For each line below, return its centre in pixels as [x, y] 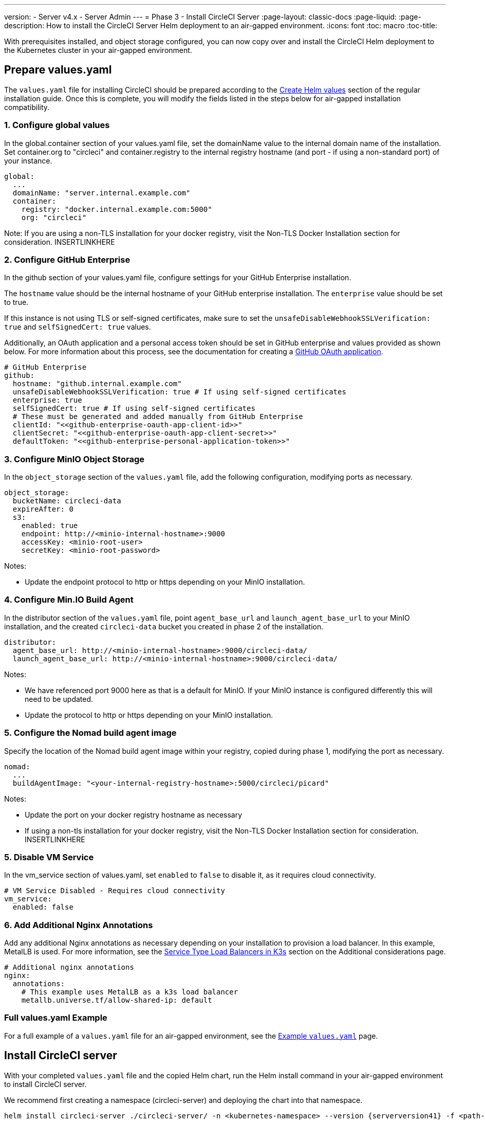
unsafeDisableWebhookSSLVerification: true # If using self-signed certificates [179, 392]
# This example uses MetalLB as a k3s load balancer [130, 992]
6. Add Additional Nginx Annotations [79, 925]
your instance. [28, 160]
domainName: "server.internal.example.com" [101, 193]
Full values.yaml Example [56, 1018]
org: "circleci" [54, 217]
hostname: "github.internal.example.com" [97, 384]
